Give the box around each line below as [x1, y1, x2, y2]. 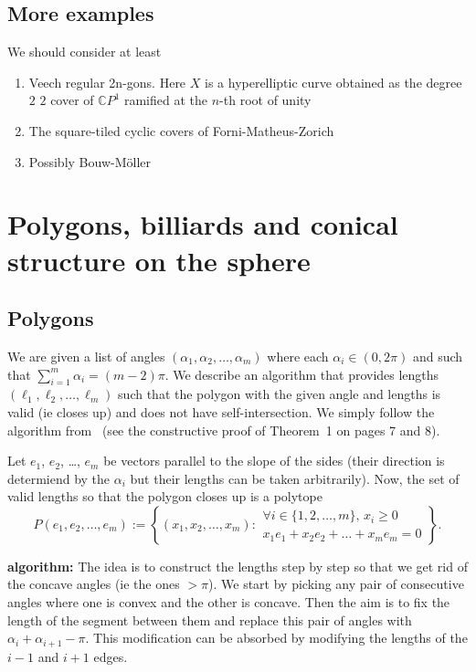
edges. [93, 646, 128, 666]
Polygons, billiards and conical [7, 205, 398, 243]
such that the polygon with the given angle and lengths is [118, 384, 441, 404]
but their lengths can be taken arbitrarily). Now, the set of [130, 468, 460, 488]
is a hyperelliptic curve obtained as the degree [205, 72, 462, 91]
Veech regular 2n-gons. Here [28, 72, 186, 91]
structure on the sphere [7, 241, 311, 278]
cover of [50, 90, 94, 110]
